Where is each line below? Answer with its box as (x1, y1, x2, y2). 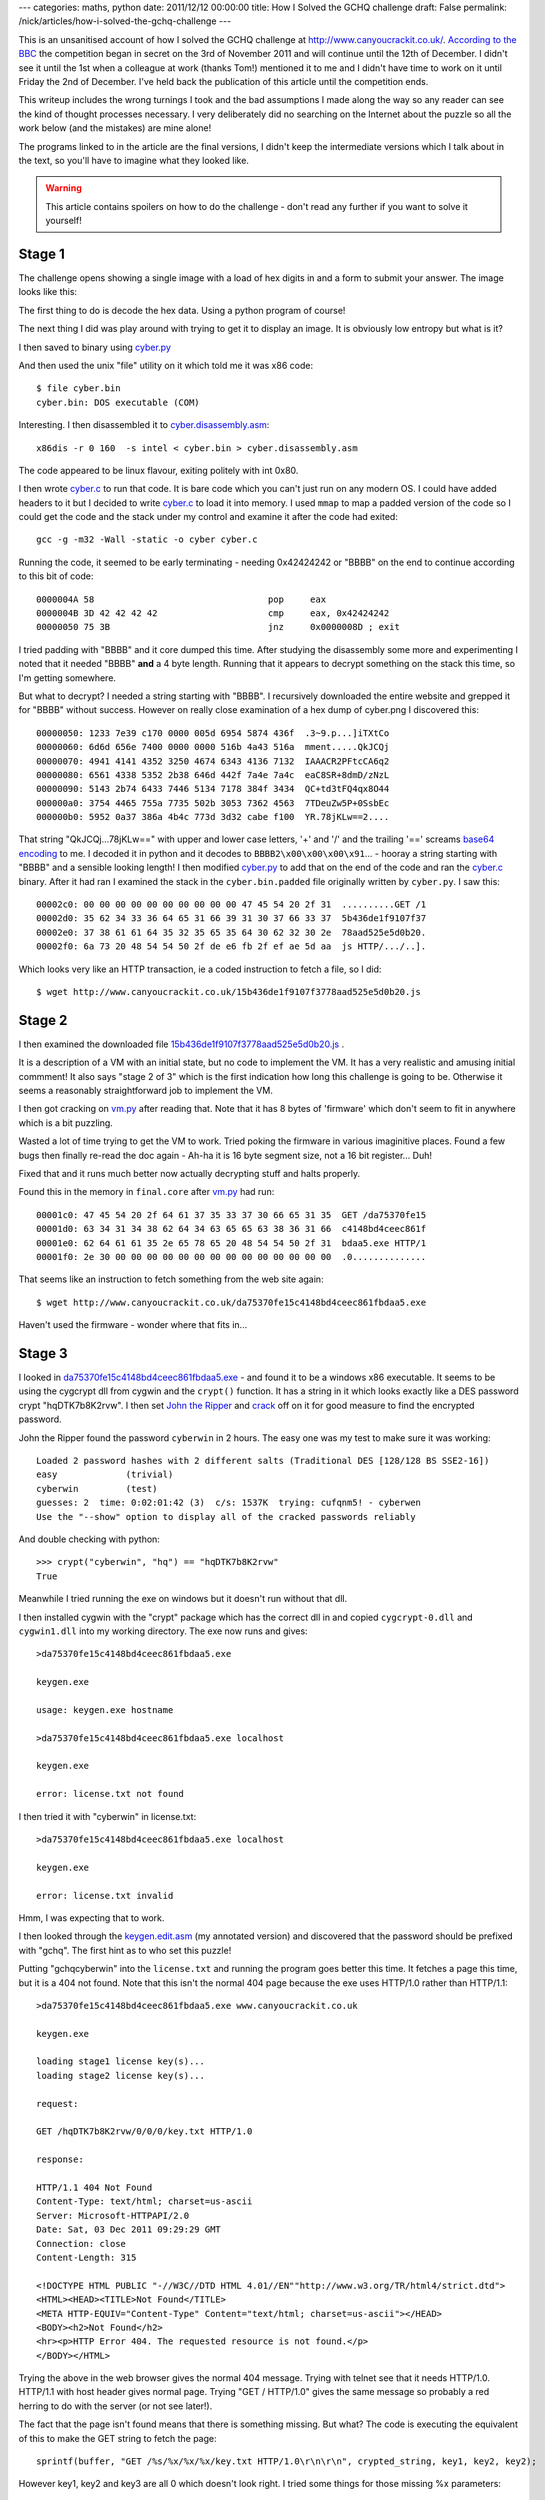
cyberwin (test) (36, 1483, 158, 1494)
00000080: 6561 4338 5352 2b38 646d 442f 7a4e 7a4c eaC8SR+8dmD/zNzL (36, 769, 390, 780)
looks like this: (18, 286, 78, 298)
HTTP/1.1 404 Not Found (36, 2181, 153, 2193)
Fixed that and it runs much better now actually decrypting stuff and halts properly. (18, 1168, 361, 1180)
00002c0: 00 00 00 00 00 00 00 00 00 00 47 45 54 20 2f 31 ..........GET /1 (36, 899, 427, 910)
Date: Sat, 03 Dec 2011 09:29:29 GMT (36, 2224, 222, 2235)
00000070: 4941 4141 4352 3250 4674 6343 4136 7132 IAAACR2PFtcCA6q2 (36, 755, 390, 767)
